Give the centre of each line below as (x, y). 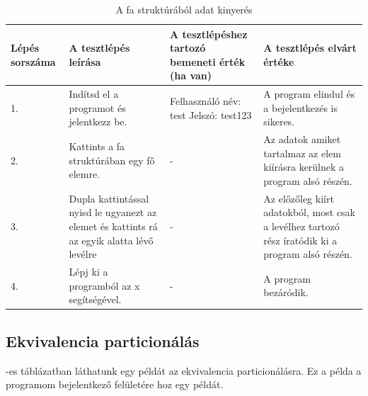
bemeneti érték (208, 61)
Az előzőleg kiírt (299, 198)
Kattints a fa (97, 146)
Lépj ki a (88, 272)
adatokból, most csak (309, 212)
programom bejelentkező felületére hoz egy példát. (115, 384)
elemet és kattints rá (113, 226)
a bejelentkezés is (301, 107)
